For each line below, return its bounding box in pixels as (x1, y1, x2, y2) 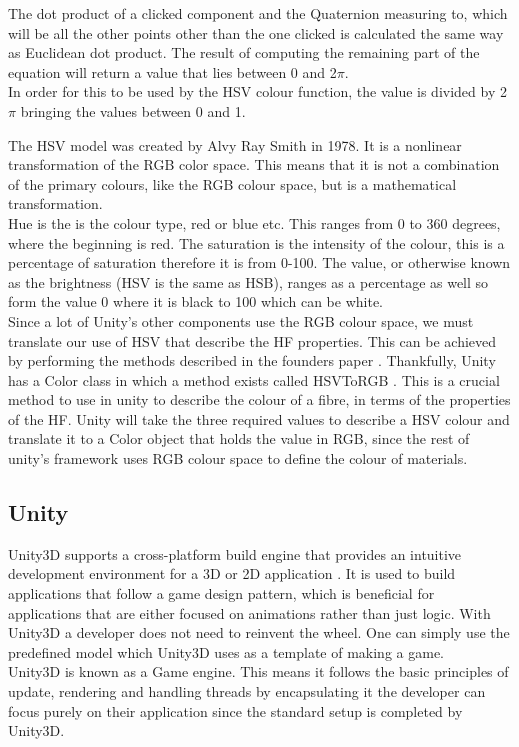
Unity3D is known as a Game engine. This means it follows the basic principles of (8, 661, 509, 682)
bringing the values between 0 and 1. (20, 100, 246, 121)
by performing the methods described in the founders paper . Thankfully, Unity (8, 350, 496, 371)
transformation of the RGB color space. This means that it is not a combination (8, 154, 500, 175)
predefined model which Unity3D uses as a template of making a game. (8, 641, 444, 662)
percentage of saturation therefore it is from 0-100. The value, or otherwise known (8, 252, 511, 273)
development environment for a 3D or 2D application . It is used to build (8, 563, 456, 584)
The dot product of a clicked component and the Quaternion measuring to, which (8, 3, 508, 23)
